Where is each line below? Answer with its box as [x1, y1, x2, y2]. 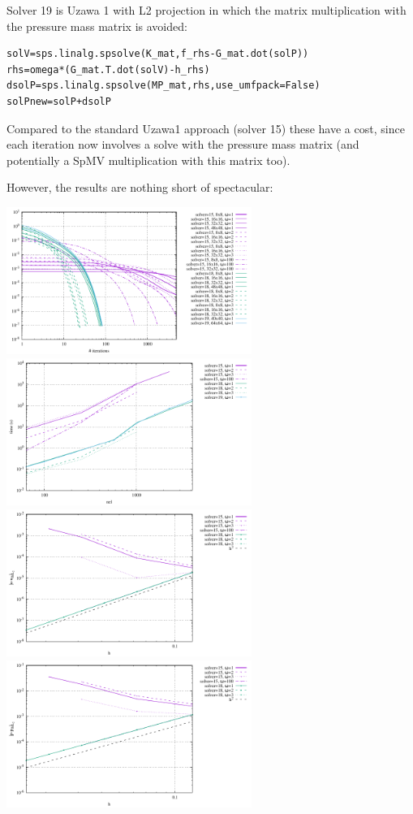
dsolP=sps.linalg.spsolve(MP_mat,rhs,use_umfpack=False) [6, 80, 321, 92]
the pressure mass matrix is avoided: [6, 17, 187, 34]
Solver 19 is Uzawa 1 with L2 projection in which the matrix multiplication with [6, 2, 407, 18]
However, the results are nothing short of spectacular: [6, 179, 273, 196]
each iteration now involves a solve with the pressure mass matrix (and [6, 136, 359, 153]
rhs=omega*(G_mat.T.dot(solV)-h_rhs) [6, 63, 210, 76]
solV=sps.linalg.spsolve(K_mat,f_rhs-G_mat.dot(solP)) [6, 48, 309, 60]
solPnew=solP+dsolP [6, 95, 111, 107]
